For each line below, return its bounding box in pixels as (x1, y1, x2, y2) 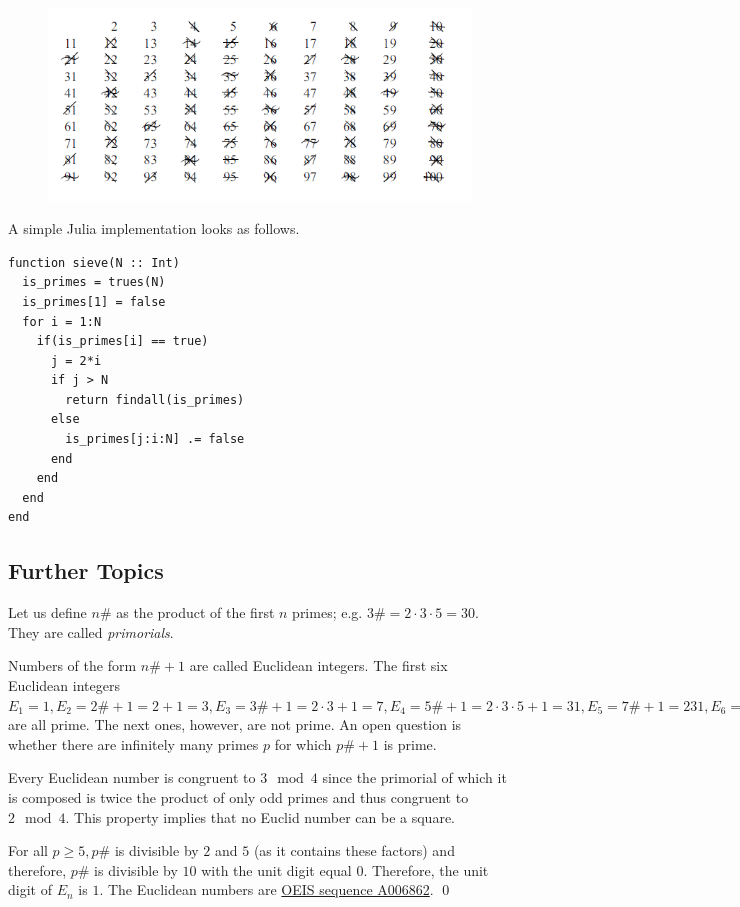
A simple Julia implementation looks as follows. (8, 218, 300, 239)
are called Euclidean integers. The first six (189, 655, 448, 676)
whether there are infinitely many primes (8, 733, 259, 754)
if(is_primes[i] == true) (36, 334, 209, 349)
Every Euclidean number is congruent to (8, 767, 256, 788)
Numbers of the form (8, 655, 137, 676)
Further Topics (8, 555, 164, 586)
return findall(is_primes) (65, 392, 245, 407)
